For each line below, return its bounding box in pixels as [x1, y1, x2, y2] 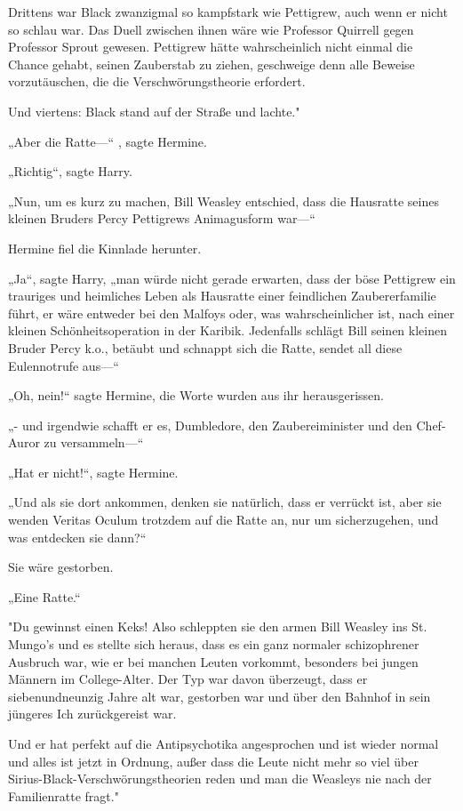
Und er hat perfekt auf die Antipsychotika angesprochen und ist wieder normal [8, 735, 439, 752]
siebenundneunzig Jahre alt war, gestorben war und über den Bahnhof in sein [8, 687, 431, 705]
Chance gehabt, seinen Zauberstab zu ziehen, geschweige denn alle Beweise [8, 54, 415, 73]
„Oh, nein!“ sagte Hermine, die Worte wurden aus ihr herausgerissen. [8, 386, 384, 405]
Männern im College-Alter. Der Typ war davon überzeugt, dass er [8, 670, 368, 688]
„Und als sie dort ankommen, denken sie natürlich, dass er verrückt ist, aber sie [8, 493, 442, 511]
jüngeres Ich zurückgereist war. [8, 704, 177, 723]
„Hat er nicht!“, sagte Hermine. [8, 462, 179, 481]
